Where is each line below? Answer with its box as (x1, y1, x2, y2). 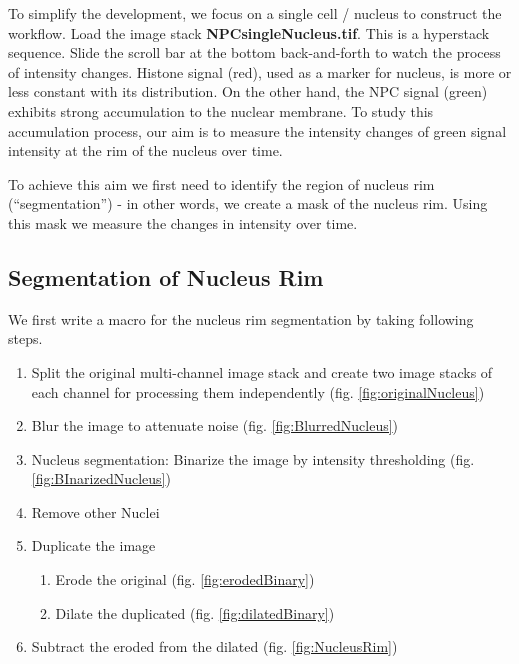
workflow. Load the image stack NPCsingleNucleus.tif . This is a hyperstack (8, 22, 490, 43)
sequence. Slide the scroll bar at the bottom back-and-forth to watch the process (8, 42, 501, 63)
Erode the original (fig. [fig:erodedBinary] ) (55, 569, 315, 590)
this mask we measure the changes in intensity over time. (8, 212, 358, 233)
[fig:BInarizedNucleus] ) (31, 468, 171, 489)
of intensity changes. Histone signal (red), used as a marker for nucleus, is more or (8, 61, 512, 82)
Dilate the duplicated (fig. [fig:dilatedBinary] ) (55, 602, 335, 623)
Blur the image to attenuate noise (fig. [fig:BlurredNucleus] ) (31, 415, 399, 436)
